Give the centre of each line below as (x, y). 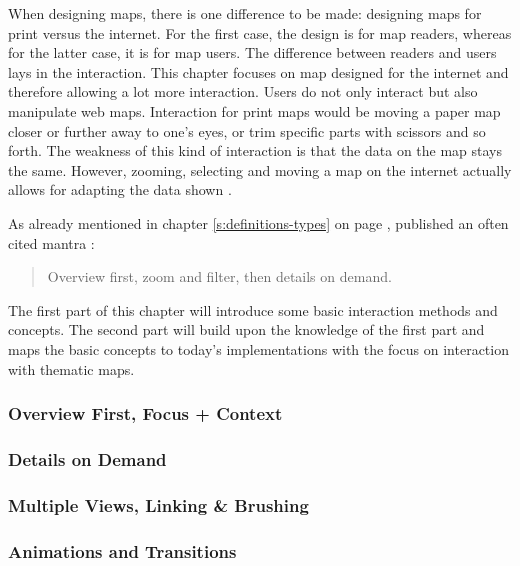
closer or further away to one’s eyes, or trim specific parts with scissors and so (247, 130)
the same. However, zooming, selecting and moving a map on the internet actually (260, 169)
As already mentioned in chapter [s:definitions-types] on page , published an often (258, 222)
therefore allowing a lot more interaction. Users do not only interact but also (243, 91)
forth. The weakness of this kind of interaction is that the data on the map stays (255, 150)
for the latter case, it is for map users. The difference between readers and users (252, 52)
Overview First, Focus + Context (145, 413)
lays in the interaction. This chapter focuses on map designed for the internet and (258, 71)
